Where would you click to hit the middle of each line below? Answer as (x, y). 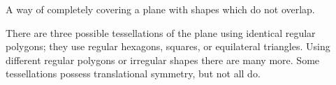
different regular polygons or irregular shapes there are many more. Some (163, 60)
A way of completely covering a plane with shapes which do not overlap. (160, 9)
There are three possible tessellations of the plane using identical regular (161, 32)
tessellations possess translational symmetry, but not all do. (133, 74)
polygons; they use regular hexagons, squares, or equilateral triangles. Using (168, 46)
